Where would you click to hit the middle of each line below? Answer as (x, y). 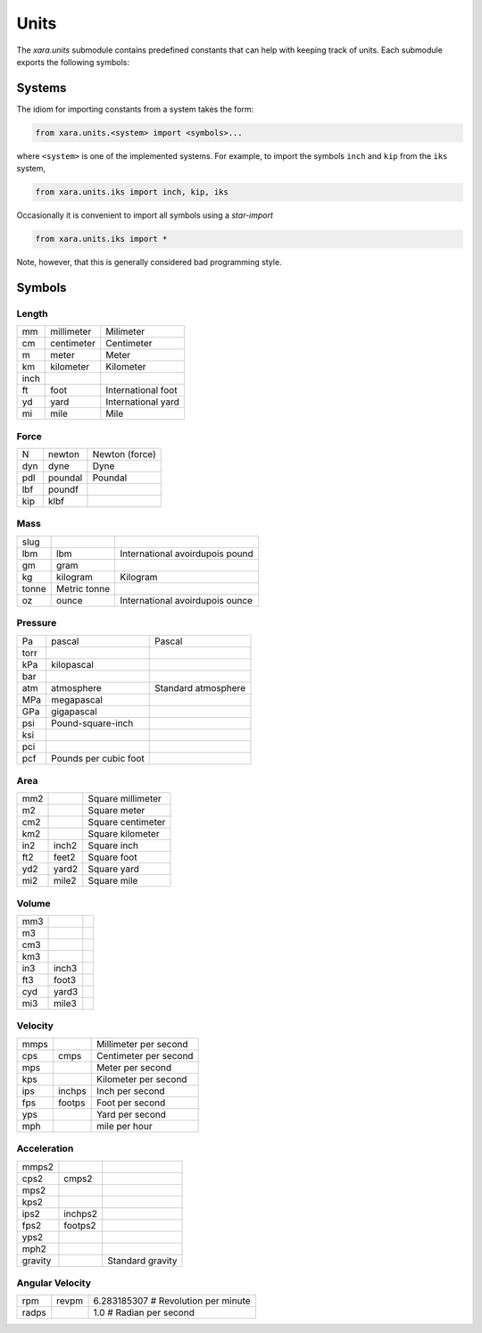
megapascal (76, 699)
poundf (63, 489)
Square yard (114, 869)
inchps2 (81, 1213)
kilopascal (72, 664)
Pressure (37, 623)
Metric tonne (83, 588)
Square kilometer (124, 834)
